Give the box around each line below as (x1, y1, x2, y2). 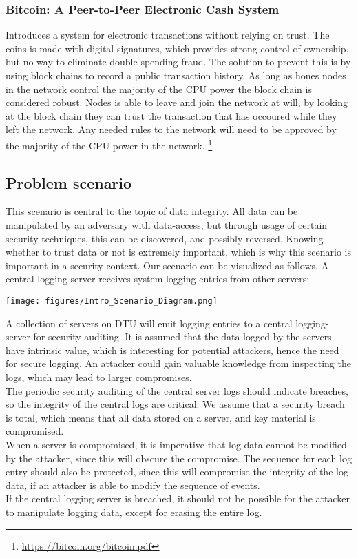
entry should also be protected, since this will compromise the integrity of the (6, 464, 333, 479)
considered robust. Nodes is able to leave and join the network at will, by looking (6, 95, 348, 110)
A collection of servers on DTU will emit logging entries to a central (6, 316, 293, 330)
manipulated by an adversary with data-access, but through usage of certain (6, 218, 328, 232)
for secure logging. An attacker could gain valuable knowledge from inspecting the (6, 356, 351, 371)
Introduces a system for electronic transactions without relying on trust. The (6, 28, 330, 42)
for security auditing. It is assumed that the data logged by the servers (33, 329, 332, 344)
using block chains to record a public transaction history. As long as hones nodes (6, 68, 346, 82)
